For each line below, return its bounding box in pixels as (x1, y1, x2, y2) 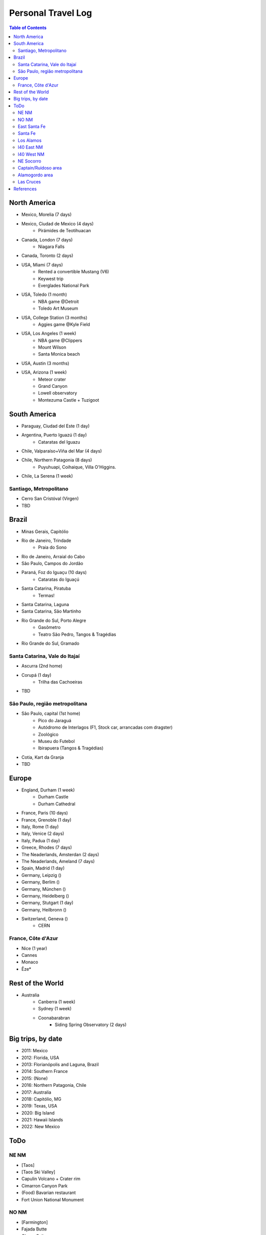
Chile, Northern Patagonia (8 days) (21, 457, 92, 463)
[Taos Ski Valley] (21, 1169, 56, 1175)
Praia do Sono (38, 544, 67, 550)
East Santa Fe (18, 123, 46, 129)
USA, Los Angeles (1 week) (21, 330, 76, 336)
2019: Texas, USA (21, 1103, 58, 1109)
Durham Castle (38, 794, 68, 800)
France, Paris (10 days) (21, 810, 68, 816)
